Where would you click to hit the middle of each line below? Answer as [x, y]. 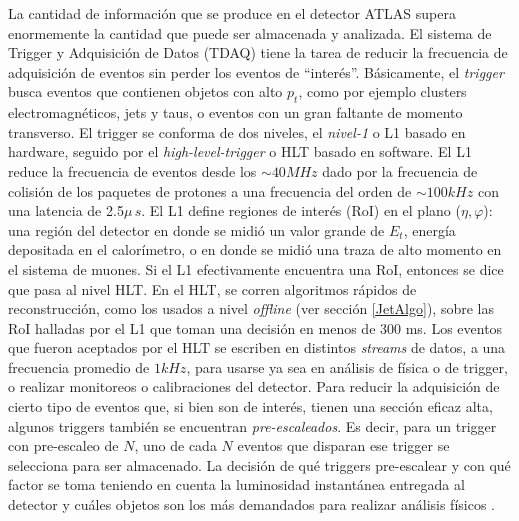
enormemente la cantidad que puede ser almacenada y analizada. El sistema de [250, 32]
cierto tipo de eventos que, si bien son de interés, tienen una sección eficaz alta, [250, 406]
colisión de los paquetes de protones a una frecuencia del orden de [210, 190]
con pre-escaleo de [63, 445]
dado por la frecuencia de [400, 170]
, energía [429, 229]
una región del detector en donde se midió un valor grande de [196, 229]
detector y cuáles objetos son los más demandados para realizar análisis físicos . [252, 504]
